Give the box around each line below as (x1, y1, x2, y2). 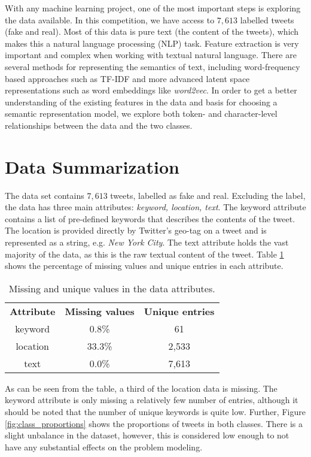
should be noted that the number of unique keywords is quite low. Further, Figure (5, 405, 306, 417)
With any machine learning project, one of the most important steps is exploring (5, 2, 301, 14)
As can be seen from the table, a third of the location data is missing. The (5, 382, 278, 394)
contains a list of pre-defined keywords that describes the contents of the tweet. (5, 212, 295, 225)
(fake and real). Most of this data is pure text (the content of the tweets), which (5, 25, 299, 38)
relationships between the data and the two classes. (5, 119, 193, 131)
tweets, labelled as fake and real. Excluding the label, (110, 189, 306, 201)
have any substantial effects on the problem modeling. (5, 440, 203, 453)
